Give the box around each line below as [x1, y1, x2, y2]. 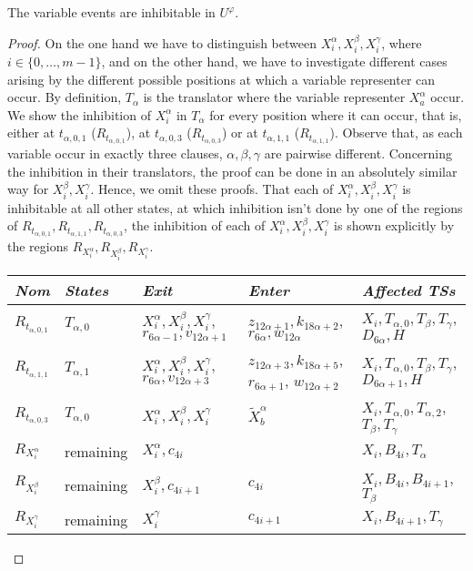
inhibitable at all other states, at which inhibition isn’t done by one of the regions [7, 198, 463, 217]
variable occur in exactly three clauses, [7, 144, 223, 163]
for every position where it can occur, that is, [209, 105, 462, 124]
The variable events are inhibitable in [7, 3, 216, 21]
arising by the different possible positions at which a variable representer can [7, 69, 436, 88]
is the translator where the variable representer [143, 87, 406, 107]
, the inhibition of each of [124, 216, 266, 235]
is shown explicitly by [334, 216, 455, 235]
